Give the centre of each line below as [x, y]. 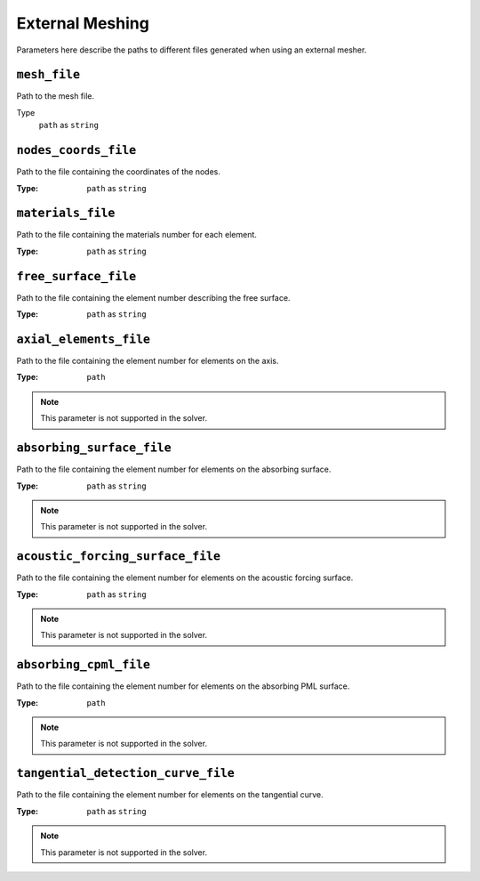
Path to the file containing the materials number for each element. [137, 235]
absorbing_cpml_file [84, 665]
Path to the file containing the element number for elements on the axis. [148, 361]
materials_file [66, 213]
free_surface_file [76, 276]
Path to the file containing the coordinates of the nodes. [119, 172]
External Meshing [83, 23]
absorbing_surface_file [94, 448]
